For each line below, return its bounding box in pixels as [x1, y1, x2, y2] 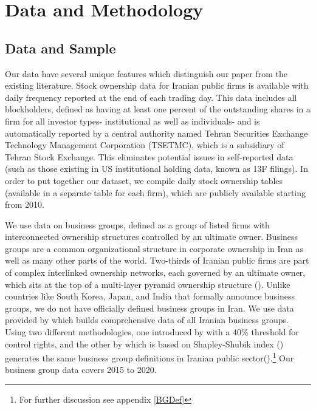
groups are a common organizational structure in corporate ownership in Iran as [5, 242, 304, 255]
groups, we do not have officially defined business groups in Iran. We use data [5, 301, 294, 314]
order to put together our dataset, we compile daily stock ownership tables [5, 174, 283, 186]
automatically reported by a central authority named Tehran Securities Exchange [5, 126, 308, 139]
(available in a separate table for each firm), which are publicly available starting [5, 186, 306, 199]
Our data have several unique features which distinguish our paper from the [5, 67, 287, 80]
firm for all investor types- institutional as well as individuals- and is [5, 114, 260, 127]
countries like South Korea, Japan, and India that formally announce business [5, 290, 295, 302]
